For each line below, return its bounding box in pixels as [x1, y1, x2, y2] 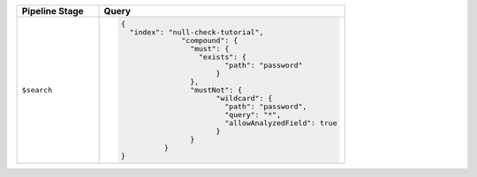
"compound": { [181, 35, 238, 45]
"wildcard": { [216, 93, 273, 103]
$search [21, 85, 53, 94]
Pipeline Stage [21, 5, 84, 17]
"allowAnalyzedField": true [223, 118, 337, 128]
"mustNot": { [190, 85, 243, 94]
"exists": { [199, 52, 247, 62]
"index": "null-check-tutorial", [129, 27, 264, 37]
